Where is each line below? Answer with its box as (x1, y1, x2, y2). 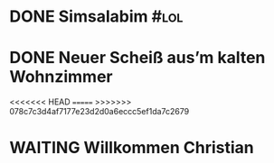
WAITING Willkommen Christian (9, 138, 255, 158)
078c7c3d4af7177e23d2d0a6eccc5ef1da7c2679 (9, 106, 190, 117)
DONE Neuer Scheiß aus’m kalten (9, 48, 266, 68)
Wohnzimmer (9, 67, 113, 87)
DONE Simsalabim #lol (9, 6, 184, 27)
